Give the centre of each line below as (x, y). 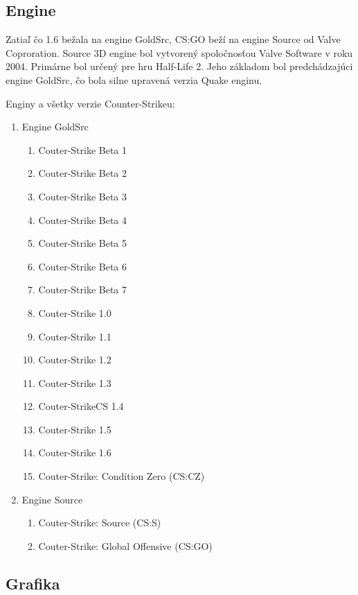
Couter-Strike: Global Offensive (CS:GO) (125, 545)
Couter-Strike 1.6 (75, 452)
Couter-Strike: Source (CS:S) (100, 523)
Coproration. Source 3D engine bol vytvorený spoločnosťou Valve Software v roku (179, 52)
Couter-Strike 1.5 (75, 429)
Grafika (33, 583)
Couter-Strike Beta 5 (83, 243)
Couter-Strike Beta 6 (83, 266)
